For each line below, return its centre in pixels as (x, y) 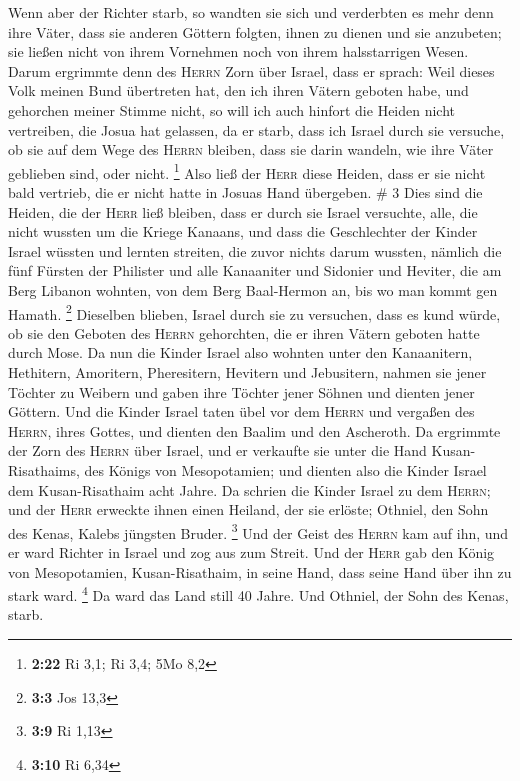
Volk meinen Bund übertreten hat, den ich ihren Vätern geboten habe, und (238, 90)
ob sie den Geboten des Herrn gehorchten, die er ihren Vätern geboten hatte (244, 332)
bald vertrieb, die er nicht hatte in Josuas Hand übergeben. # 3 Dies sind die (245, 192)
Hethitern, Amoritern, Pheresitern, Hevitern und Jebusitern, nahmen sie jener (247, 372)
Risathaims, (44, 469)
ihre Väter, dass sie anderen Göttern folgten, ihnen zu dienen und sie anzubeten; (255, 31)
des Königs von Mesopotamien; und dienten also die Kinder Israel (285, 469)
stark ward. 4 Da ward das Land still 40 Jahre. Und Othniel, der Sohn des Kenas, (258, 593)
